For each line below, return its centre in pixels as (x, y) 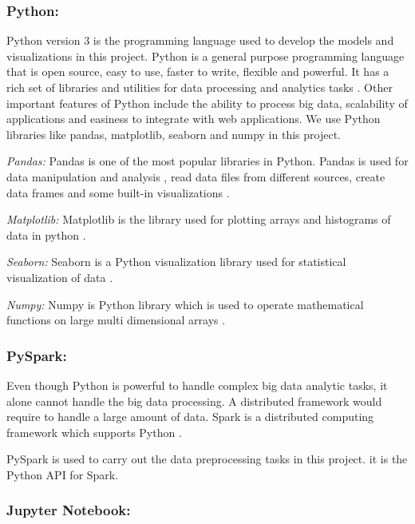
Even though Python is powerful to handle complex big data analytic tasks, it (197, 385)
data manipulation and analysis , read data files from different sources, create (196, 176)
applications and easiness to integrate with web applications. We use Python (194, 119)
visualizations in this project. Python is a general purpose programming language (206, 56)
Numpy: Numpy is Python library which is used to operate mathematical (185, 304)
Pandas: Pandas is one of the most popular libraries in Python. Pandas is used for (207, 161)
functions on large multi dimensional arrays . (116, 320)
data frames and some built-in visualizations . (118, 192)
